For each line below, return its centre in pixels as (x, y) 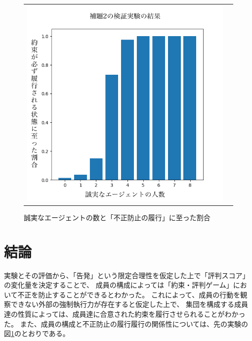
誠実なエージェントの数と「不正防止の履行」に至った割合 (117, 217)
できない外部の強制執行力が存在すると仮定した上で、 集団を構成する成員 (129, 304)
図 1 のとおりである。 (37, 333)
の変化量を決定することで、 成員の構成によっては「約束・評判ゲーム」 (119, 285)
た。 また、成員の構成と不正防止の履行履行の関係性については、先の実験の (126, 323)
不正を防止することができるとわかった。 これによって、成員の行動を (129, 294)
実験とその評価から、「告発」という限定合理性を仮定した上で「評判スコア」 (127, 275)
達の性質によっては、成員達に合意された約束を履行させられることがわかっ (125, 314)
